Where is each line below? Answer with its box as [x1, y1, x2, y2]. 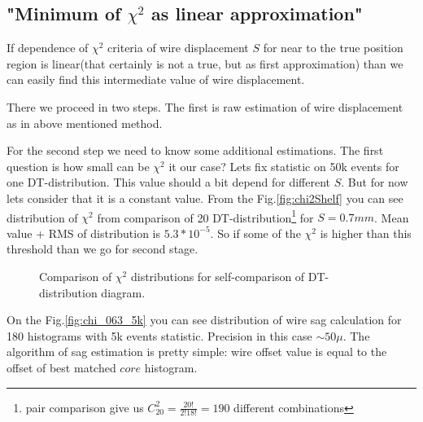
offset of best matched [7, 358, 116, 376]
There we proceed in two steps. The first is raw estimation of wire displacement [7, 98, 403, 115]
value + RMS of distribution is [7, 224, 161, 241]
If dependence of [7, 39, 89, 56]
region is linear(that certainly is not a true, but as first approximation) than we [7, 55, 403, 72]
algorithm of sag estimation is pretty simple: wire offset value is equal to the [7, 343, 387, 360]
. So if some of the [210, 224, 301, 241]
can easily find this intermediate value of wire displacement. [7, 71, 305, 88]
